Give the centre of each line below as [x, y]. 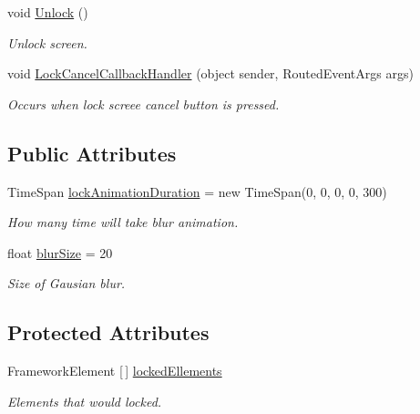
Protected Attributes [108, 332]
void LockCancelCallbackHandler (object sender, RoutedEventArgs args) [210, 73]
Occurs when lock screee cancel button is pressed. [143, 103]
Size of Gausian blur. [67, 283]
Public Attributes [92, 153]
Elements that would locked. [85, 401]
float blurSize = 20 [60, 252]
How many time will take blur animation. [123, 222]
